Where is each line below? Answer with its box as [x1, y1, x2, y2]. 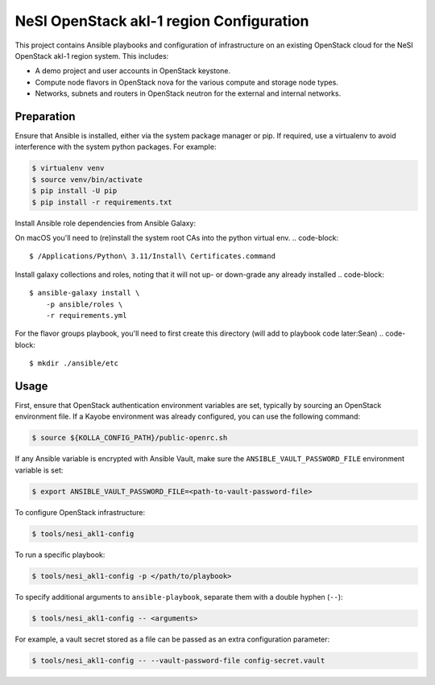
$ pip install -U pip [31, 186, 118, 196]
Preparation [14, 109, 76, 123]
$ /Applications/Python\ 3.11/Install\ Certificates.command [29, 252, 275, 261]
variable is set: [14, 465, 64, 475]
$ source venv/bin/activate [31, 175, 143, 184]
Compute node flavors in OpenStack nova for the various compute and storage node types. [35, 77, 338, 87]
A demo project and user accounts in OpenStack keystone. [35, 66, 231, 76]
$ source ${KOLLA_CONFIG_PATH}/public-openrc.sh [31, 433, 228, 443]
